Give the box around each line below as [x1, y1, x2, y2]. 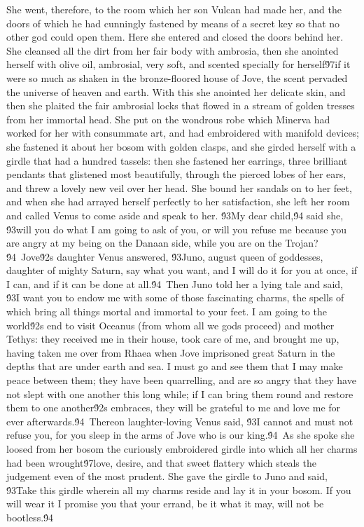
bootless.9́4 [6, 509, 54, 524]
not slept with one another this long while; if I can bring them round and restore [6, 386, 353, 401]
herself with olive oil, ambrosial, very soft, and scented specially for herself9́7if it [6, 57, 351, 71]
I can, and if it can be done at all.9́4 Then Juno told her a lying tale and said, [6, 276, 344, 291]
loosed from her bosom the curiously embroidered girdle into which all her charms [6, 442, 358, 456]
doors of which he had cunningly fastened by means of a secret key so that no [6, 15, 340, 30]
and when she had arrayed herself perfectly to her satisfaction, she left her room [6, 194, 350, 209]
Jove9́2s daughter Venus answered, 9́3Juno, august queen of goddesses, [20, 249, 323, 263]
